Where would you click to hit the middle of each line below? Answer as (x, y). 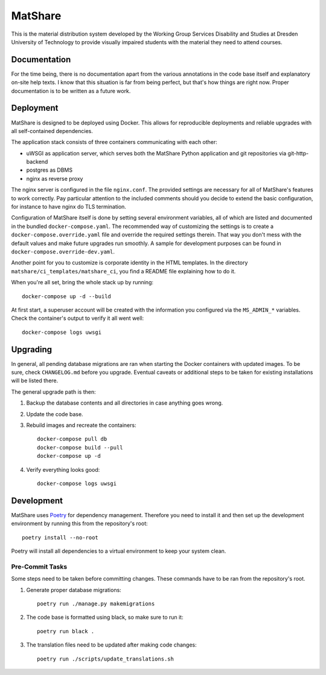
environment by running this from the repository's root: (79, 524)
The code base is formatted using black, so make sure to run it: (105, 618)
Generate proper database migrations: (74, 590)
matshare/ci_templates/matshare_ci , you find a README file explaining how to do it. (123, 271)
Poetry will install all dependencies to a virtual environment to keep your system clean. (119, 551)
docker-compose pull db (72, 439)
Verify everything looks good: (63, 469)
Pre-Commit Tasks (39, 567)
